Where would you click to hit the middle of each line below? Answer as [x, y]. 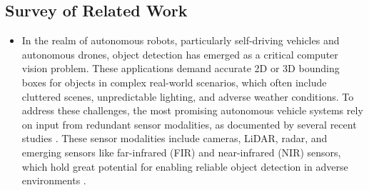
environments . [54, 180]
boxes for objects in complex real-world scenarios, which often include [174, 82]
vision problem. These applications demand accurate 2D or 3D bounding [181, 68]
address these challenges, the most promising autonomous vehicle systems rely [192, 110]
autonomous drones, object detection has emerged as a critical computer [180, 54]
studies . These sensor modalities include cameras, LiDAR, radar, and [175, 138]
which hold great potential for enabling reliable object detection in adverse [185, 166]
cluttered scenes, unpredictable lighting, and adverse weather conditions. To [188, 96]
